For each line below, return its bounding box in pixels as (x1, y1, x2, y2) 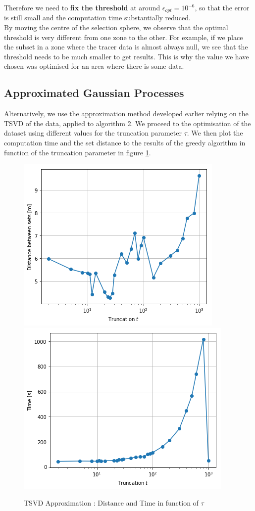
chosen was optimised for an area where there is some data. (4, 61, 184, 71)
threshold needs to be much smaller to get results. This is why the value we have (4, 51, 249, 61)
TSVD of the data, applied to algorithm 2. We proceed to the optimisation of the (4, 118, 251, 128)
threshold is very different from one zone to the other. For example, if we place (4, 32, 243, 42)
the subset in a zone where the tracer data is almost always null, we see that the (4, 42, 248, 52)
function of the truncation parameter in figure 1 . (4, 147, 151, 157)
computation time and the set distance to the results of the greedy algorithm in (4, 138, 246, 147)
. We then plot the (187, 128, 243, 138)
